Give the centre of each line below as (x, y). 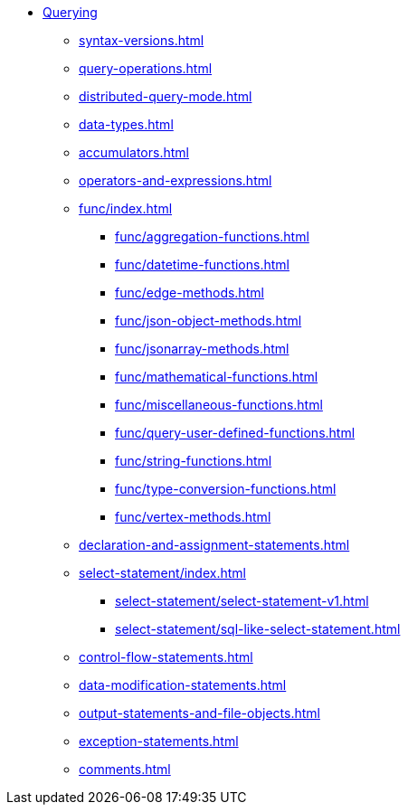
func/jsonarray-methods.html (202, 349)
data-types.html (126, 124)
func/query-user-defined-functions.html (235, 433)
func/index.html (126, 208)
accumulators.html (134, 152)
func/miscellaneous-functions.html (219, 405)
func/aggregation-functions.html (212, 236)
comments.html (125, 769)
